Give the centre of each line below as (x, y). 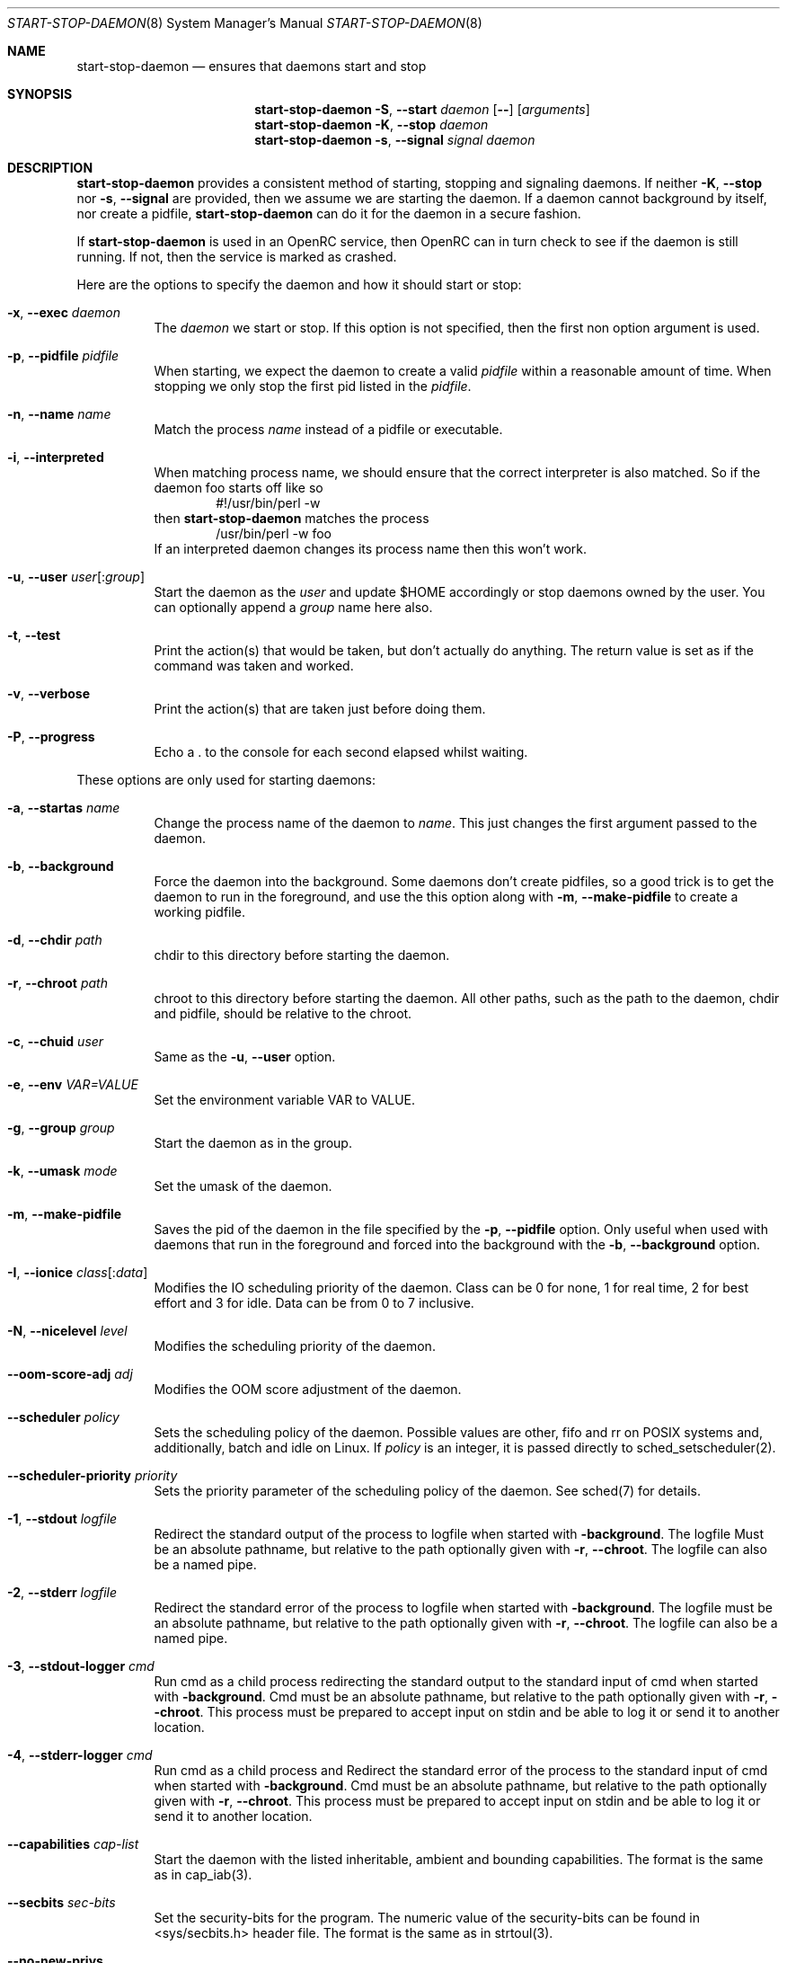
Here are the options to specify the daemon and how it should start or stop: (299, 284)
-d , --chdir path (55, 940)
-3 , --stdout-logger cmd (81, 1666)
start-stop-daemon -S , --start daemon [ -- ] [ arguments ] (422, 109)
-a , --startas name (64, 808)
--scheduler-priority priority (93, 1475)
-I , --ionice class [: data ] (78, 1272)
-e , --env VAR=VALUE (73, 1084)
